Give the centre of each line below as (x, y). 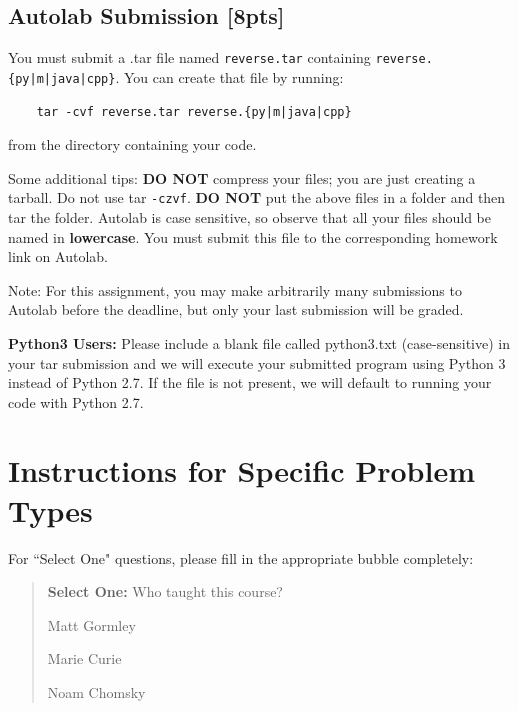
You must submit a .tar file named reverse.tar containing (189, 57)
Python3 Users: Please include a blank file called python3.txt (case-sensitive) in (259, 342)
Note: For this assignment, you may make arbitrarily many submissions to (235, 289)
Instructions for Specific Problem (241, 470)
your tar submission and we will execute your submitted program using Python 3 (257, 362)
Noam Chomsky (96, 691)
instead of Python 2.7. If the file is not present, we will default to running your (250, 382)
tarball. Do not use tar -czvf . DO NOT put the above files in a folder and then (257, 197)
